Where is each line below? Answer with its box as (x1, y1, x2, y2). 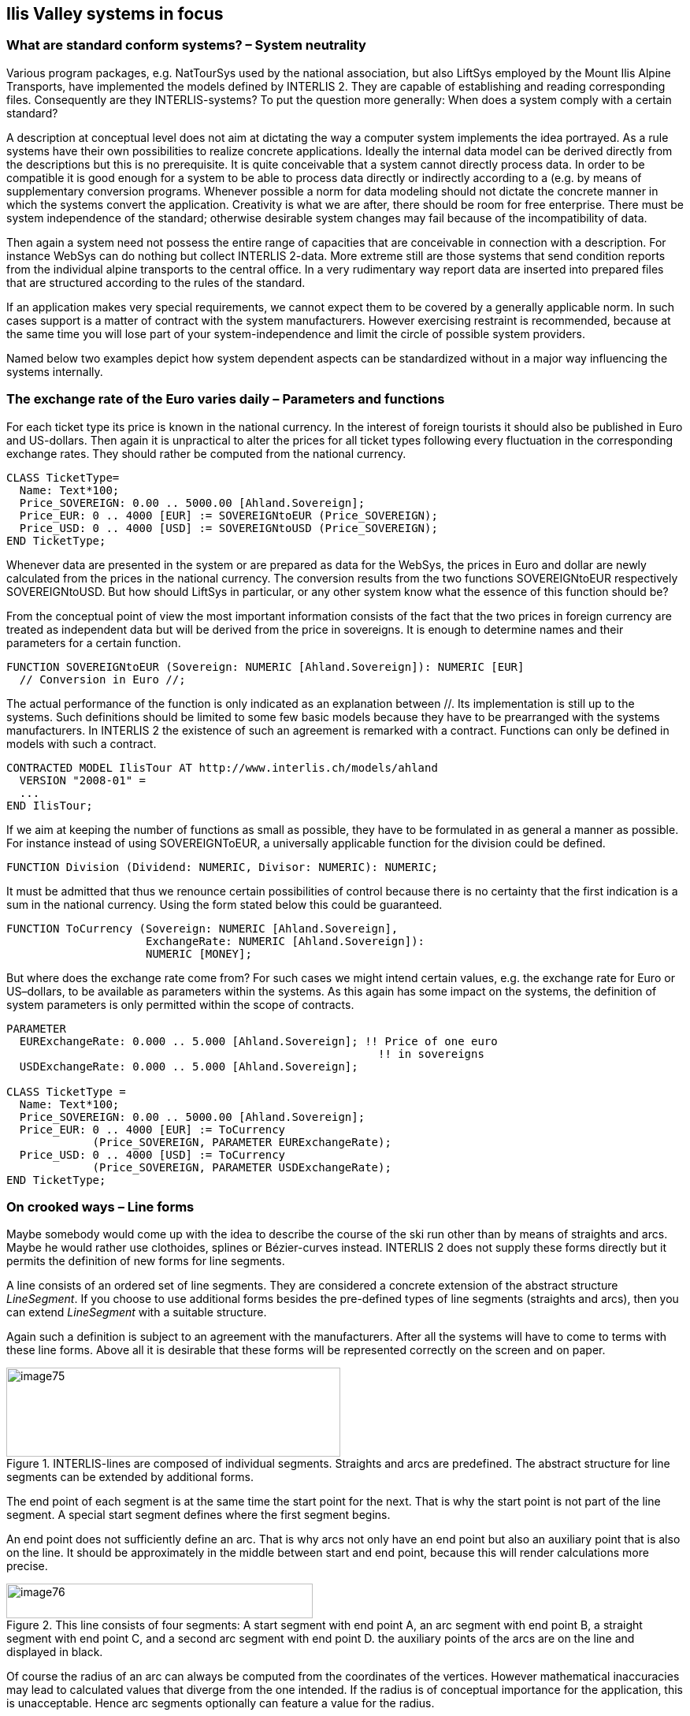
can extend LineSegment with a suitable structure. (6, 1305, 267, 1320)
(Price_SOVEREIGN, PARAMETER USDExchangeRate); (92, 1160, 391, 1174)
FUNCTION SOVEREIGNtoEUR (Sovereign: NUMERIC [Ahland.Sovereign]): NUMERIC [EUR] (6, 660, 525, 673)
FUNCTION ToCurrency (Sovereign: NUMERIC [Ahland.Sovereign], (6, 921, 399, 935)
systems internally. (6, 364, 103, 378)
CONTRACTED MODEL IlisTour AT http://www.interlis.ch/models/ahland (6, 761, 438, 774)
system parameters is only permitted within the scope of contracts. (6, 997, 354, 1011)
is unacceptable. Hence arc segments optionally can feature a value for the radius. (6, 1696, 435, 1710)
